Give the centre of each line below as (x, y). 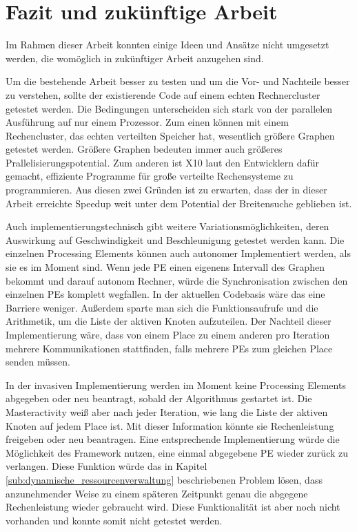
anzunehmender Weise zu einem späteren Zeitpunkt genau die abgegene (157, 493)
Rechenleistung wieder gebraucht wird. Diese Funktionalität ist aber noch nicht (173, 507)
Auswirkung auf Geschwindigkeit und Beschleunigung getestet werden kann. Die (175, 239)
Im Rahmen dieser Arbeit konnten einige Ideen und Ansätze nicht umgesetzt (167, 45)
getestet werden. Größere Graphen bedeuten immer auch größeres (144, 149)
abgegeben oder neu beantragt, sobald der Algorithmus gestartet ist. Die (159, 398)
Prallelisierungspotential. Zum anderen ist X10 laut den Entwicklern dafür (163, 162)
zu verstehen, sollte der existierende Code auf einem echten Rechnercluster (163, 94)
